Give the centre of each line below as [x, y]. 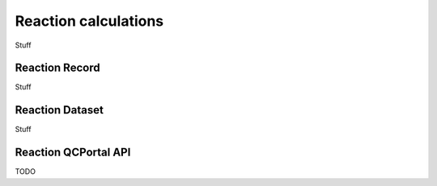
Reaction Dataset [59, 110]
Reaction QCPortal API [73, 153]
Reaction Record [57, 68]
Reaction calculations [89, 21]
